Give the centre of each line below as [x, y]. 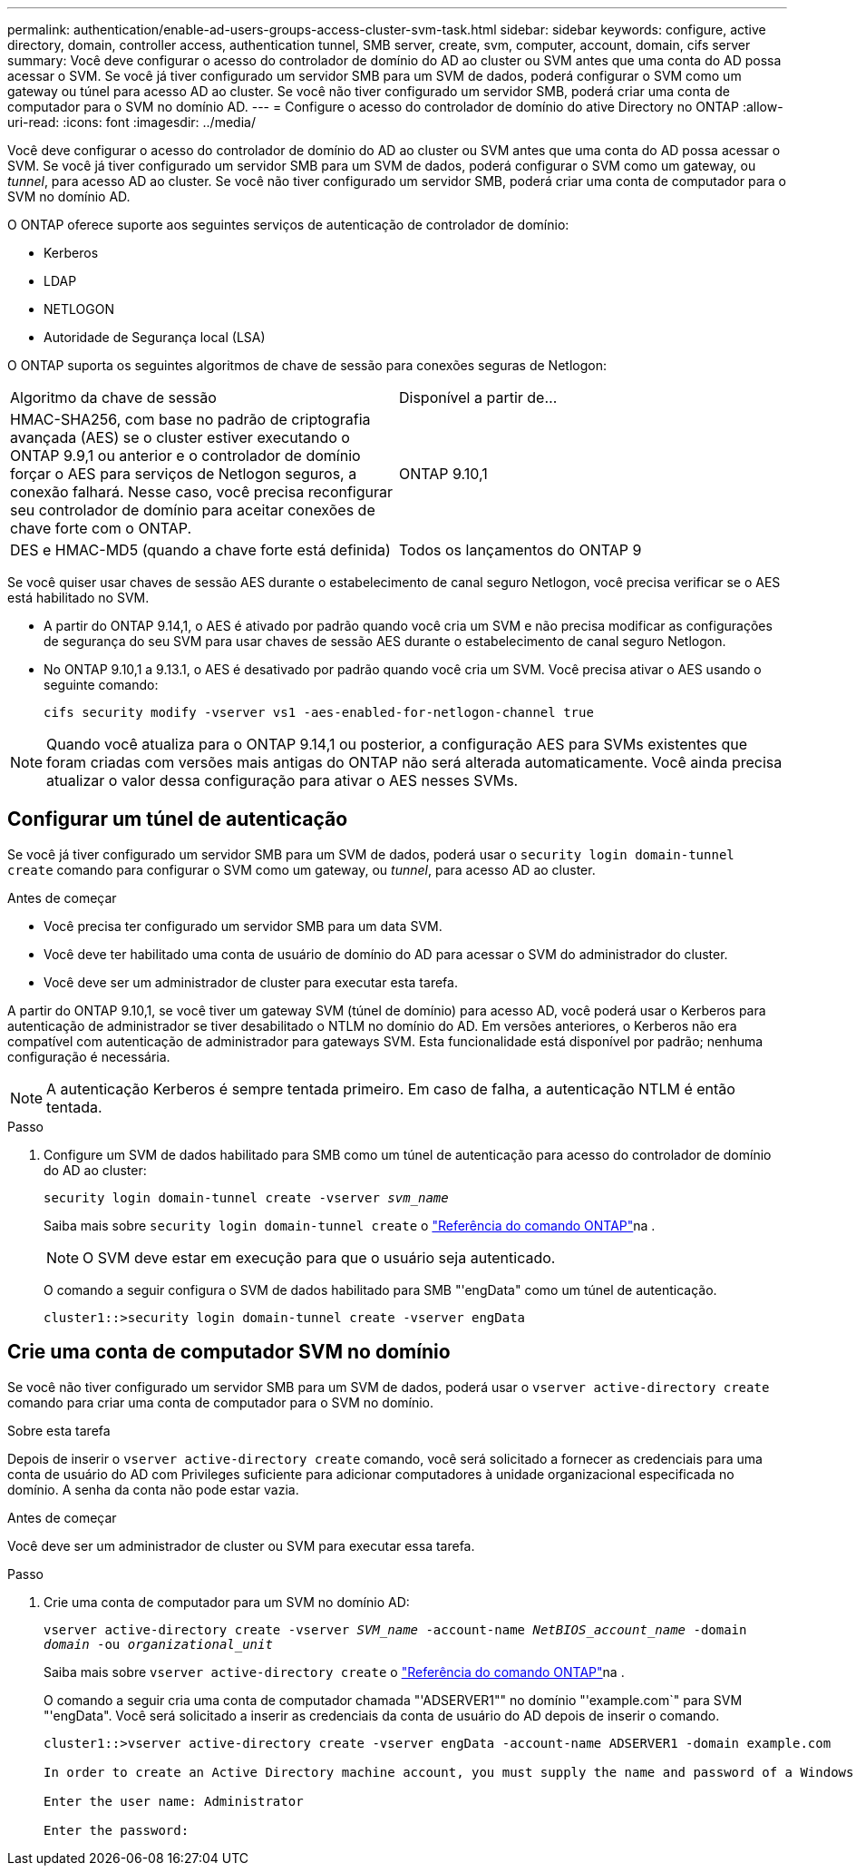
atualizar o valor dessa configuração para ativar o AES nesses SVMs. [282, 780]
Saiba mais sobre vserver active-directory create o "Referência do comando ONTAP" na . [334, 1672]
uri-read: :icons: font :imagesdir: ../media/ [131, 122]
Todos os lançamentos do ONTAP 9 [520, 550]
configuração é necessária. [89, 1056]
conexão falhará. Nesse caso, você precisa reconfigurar [202, 492]
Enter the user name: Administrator [174, 1801]
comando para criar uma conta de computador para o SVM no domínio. [221, 1402]
